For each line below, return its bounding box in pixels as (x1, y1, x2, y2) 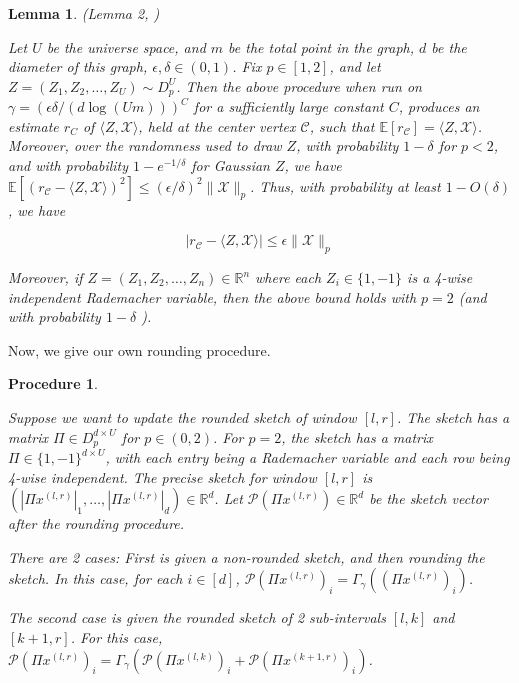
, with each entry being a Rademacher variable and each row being (105, 447, 510, 468)
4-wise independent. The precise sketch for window (8, 466, 317, 487)
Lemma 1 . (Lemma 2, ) (8, 3, 160, 23)
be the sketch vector (369, 488, 488, 509)
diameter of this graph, (8, 56, 148, 77)
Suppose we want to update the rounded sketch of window (8, 406, 357, 427)
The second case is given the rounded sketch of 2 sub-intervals (8, 607, 386, 628)
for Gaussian (191, 155, 270, 176)
